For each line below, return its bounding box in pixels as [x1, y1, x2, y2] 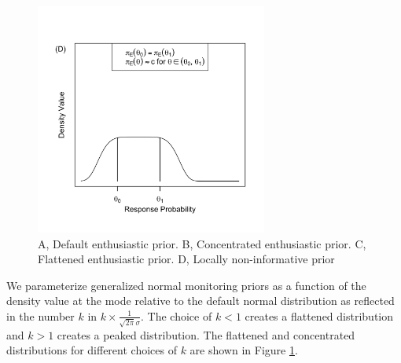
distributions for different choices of [6, 342, 177, 358]
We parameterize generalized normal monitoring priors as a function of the [6, 277, 366, 293]
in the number [6, 307, 75, 324]
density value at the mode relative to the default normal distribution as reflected [6, 292, 395, 309]
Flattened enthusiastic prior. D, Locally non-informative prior [38, 251, 335, 267]
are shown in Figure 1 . [189, 342, 298, 358]
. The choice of [141, 307, 212, 324]
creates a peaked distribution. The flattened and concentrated [57, 326, 355, 343]
